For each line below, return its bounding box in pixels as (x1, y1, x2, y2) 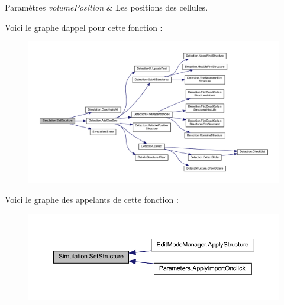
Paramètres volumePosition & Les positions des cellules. (5, 1, 208, 13)
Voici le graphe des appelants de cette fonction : (5, 193, 179, 206)
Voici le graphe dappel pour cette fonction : (5, 21, 163, 33)
